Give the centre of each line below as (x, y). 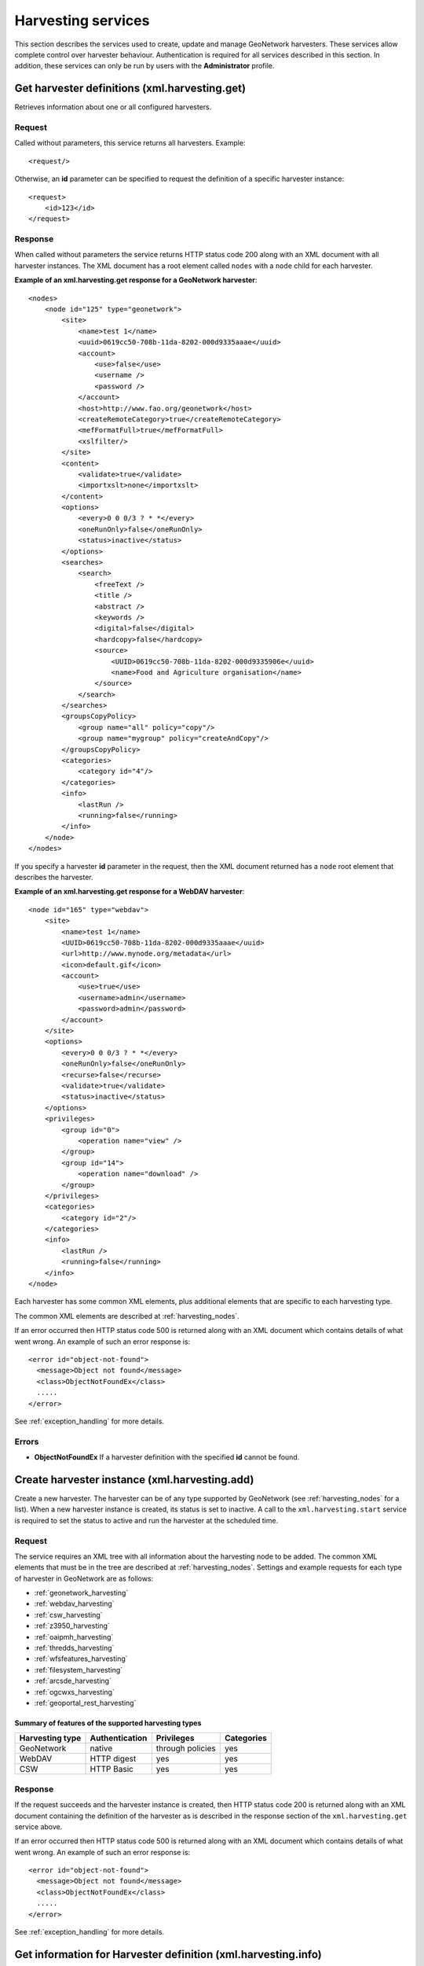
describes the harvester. (54, 877)
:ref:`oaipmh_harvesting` (74, 1636)
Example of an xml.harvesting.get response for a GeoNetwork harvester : (136, 280)
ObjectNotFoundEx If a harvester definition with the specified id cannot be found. (167, 1457)
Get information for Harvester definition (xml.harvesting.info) (168, 1954)
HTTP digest (113, 1759)
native (101, 1748)
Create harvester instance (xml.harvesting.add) (134, 1480)
